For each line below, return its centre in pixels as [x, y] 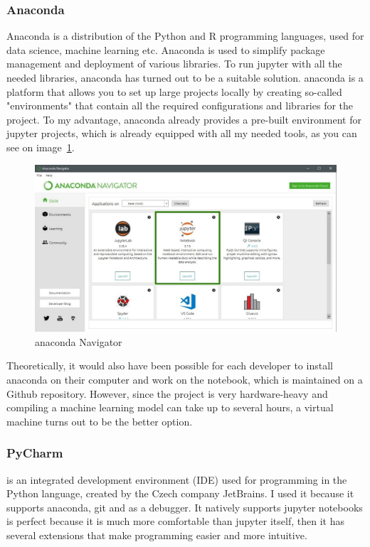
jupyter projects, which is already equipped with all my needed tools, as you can [182, 133]
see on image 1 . [41, 147]
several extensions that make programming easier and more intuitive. [157, 535]
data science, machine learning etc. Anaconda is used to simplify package [166, 49]
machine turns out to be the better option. [100, 421]
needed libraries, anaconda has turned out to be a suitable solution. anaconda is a [185, 77]
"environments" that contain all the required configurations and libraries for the [180, 105]
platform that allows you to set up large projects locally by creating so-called [174, 91]
